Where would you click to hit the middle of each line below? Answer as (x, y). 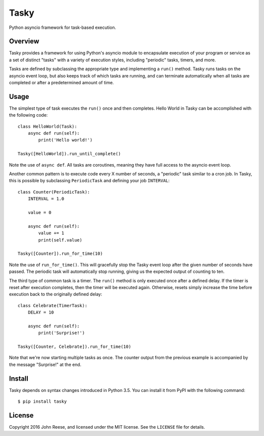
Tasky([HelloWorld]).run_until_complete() (69, 154)
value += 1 (51, 233)
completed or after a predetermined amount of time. (62, 83)
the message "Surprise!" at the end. (45, 364)
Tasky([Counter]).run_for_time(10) (60, 254)
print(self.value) (60, 240)
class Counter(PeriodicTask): (54, 192)
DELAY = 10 (41, 313)
